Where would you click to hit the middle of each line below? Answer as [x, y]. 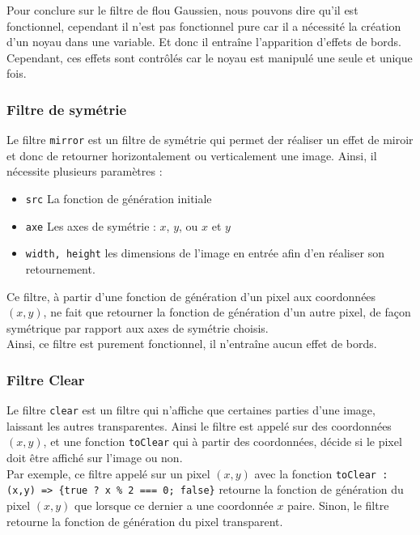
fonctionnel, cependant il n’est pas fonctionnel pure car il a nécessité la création [204, 25]
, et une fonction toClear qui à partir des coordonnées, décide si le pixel [223, 442]
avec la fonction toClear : [321, 473]
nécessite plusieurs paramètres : [85, 171]
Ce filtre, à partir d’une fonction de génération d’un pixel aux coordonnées [191, 296]
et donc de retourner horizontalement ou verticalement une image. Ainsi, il [192, 155]
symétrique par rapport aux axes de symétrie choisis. [138, 327]
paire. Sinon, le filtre [338, 505]
